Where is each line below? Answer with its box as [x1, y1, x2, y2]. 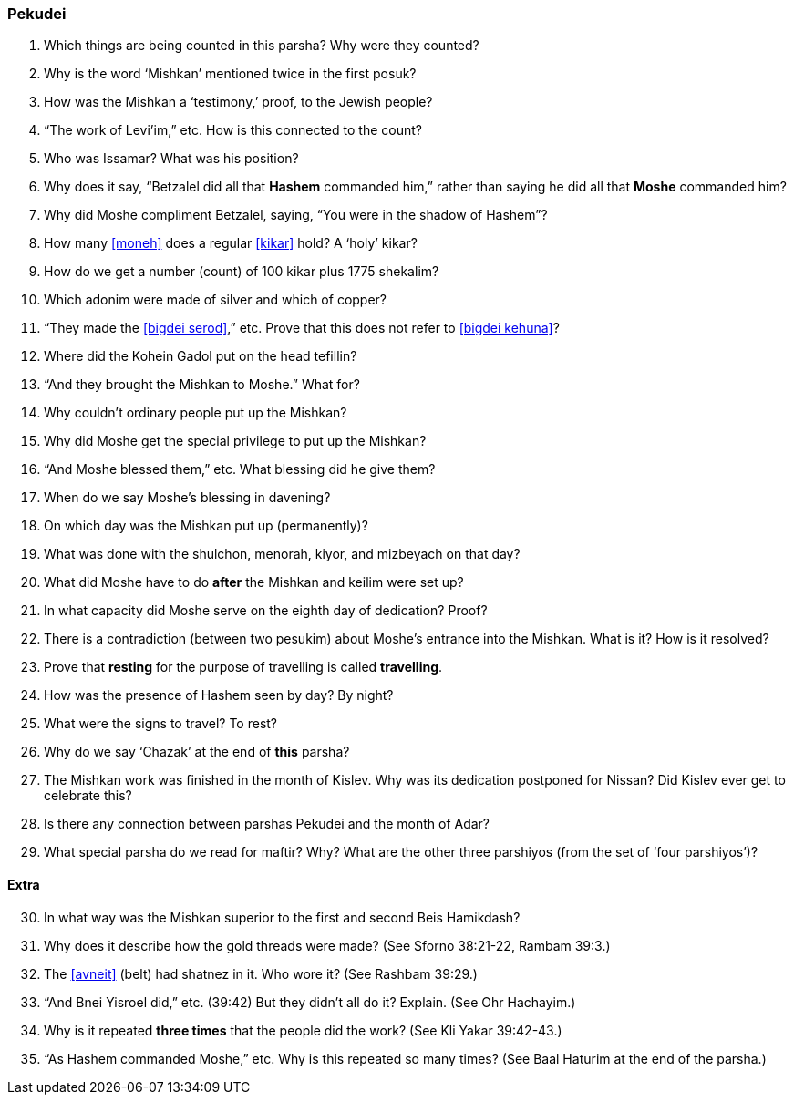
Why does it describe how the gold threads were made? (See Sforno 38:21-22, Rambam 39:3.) [44, 937, 611, 953]
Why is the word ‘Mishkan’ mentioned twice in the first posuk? [44, 66, 417, 82]
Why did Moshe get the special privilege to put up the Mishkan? [44, 433, 427, 449]
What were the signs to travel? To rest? [44, 716, 278, 732]
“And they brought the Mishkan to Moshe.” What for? [44, 376, 360, 393]
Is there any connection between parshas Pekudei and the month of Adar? [44, 816, 490, 832]
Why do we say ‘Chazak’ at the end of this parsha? [44, 744, 350, 760]
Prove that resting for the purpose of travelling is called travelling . [44, 659, 443, 675]
